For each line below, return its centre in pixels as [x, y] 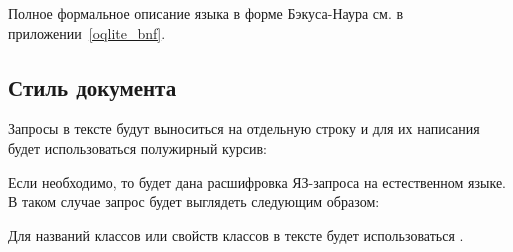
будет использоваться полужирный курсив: [137, 147]
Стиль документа [92, 86]
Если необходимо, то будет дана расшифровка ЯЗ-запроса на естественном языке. [257, 181]
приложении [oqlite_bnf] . [87, 32]
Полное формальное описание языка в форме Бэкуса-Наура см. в [206, 13]
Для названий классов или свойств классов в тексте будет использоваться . [236, 234]
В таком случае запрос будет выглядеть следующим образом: [194, 201]
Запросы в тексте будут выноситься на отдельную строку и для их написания [244, 128]
